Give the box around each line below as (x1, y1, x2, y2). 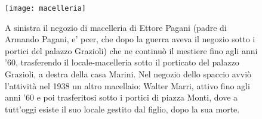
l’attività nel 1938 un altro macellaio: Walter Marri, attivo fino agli (5, 79, 250, 92)
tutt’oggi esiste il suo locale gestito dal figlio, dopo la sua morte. (5, 102, 240, 115)
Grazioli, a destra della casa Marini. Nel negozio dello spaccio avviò (5, 68, 252, 80)
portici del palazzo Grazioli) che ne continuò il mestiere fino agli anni (5, 44, 258, 57)
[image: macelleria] (5, 4, 87, 12)
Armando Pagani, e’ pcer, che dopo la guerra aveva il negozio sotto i (5, 33, 255, 45)
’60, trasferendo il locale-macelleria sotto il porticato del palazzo (5, 56, 239, 68)
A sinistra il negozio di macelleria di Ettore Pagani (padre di (5, 21, 227, 33)
